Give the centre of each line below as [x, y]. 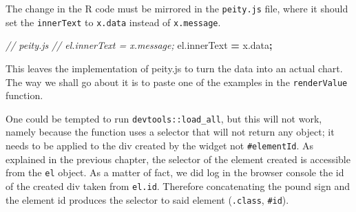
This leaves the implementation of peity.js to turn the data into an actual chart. [174, 68]
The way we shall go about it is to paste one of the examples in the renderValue [177, 82]
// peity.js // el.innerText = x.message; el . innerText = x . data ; [139, 45]
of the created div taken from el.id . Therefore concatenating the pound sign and [178, 185]
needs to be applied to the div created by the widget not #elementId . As [160, 145]
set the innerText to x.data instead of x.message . [113, 22]
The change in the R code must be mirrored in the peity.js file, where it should [177, 8]
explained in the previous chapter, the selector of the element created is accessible [178, 159]
